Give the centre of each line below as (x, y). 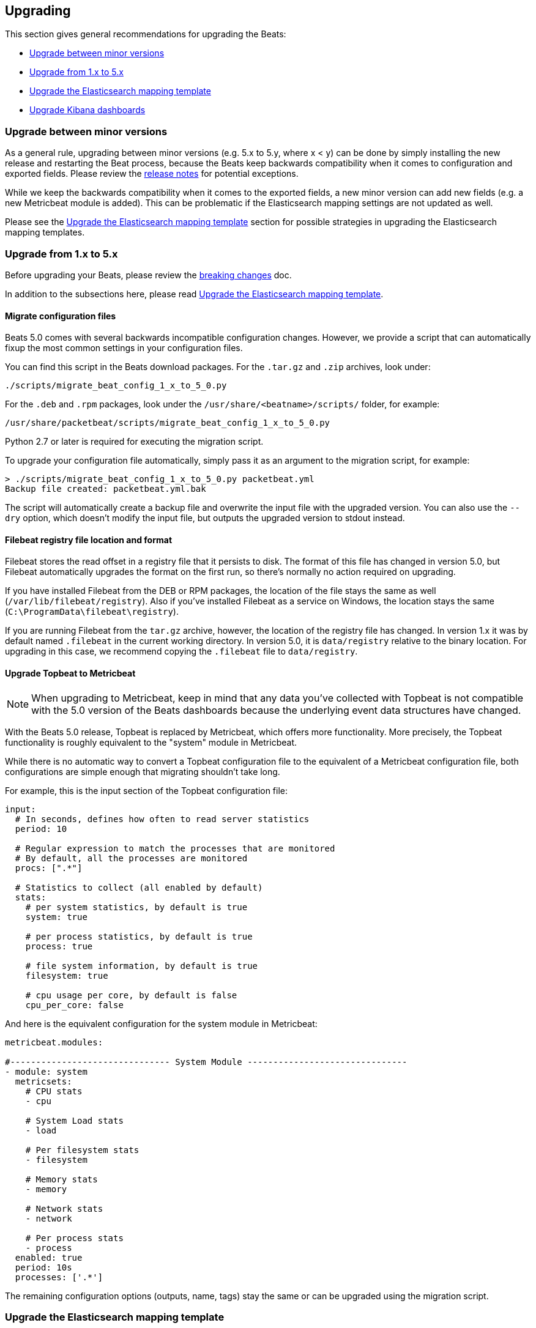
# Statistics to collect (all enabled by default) (139, 887)
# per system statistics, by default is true (136, 907)
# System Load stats (74, 1120)
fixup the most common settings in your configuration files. (124, 348)
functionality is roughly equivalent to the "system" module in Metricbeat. (151, 742)
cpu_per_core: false (74, 1005)
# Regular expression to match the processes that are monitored (175, 848)
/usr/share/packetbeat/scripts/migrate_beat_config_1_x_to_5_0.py (168, 423)
